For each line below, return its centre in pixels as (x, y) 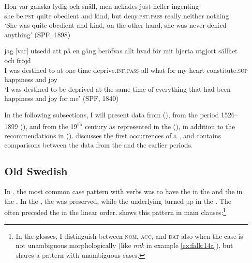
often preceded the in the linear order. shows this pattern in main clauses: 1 (115, 212)
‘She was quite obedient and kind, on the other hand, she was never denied (116, 25)
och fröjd (18, 60)
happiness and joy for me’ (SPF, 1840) (61, 98)
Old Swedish (36, 171)
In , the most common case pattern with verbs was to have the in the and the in (124, 191)
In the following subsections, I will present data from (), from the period (112, 114)
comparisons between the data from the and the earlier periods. (99, 145)
